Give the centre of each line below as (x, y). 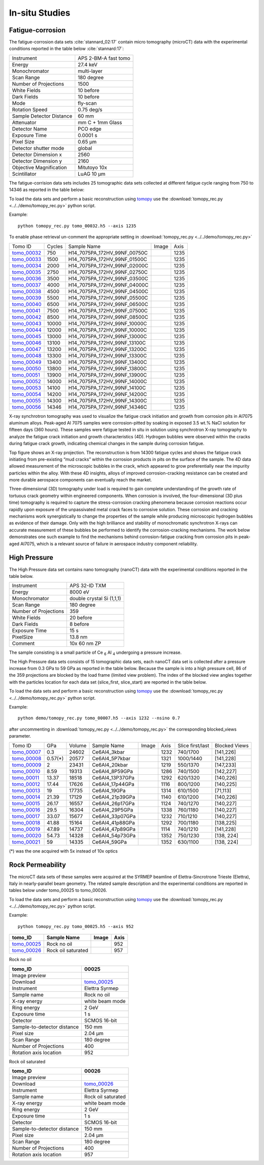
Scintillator (24, 174)
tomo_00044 (27, 330)
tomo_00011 (25, 778)
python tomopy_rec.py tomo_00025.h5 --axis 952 (76, 926)
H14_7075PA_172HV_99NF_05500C (108, 298)
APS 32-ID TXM (88, 586)
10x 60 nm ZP (85, 643)
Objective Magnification (39, 167)
